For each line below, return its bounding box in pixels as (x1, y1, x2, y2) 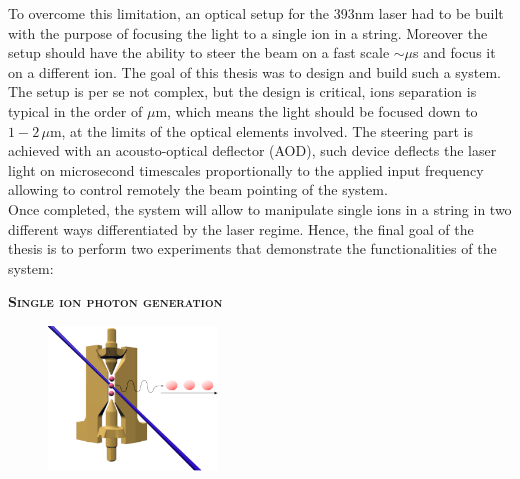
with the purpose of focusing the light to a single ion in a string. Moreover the (8, 22, 488, 43)
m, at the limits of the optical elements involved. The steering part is (49, 120, 473, 141)
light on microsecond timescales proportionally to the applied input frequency (8, 159, 484, 180)
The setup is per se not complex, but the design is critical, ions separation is (8, 81, 477, 102)
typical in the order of (8, 100, 143, 121)
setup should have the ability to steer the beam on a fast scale (8, 42, 390, 63)
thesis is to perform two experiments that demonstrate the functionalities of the (8, 238, 497, 259)
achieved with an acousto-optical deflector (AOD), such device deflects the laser (8, 140, 497, 161)
